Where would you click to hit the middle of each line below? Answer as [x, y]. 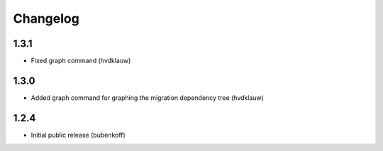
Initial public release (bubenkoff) [78, 135]
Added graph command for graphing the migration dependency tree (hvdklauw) [147, 97]
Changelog [46, 18]
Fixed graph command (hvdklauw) [81, 61]
